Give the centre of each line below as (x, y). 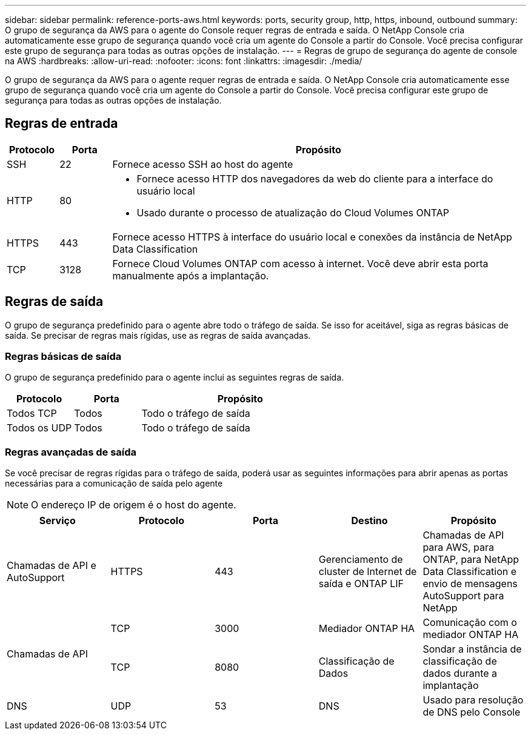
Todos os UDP (39, 428)
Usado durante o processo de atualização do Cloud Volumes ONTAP (293, 212)
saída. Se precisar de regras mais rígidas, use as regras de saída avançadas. (158, 335)
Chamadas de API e (52, 566)
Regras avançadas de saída (71, 452)
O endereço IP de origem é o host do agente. (134, 505)
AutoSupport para (463, 596)
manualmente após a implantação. (191, 275)
